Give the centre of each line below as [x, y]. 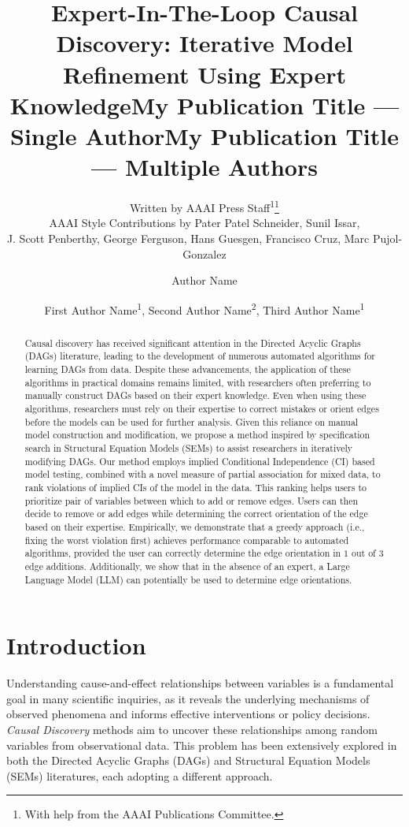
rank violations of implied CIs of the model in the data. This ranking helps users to [195, 487]
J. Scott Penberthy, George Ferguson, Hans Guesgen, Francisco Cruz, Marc [188, 238]
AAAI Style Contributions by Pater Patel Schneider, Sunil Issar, [204, 223]
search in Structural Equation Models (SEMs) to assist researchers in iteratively [189, 447]
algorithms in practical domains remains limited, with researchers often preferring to [198, 382]
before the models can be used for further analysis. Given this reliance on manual [192, 421]
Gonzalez [204, 253]
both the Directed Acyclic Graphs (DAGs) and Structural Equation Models [188, 760]
